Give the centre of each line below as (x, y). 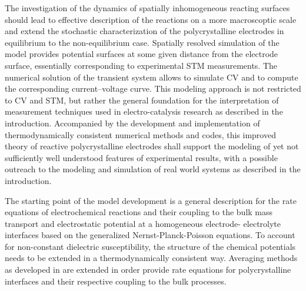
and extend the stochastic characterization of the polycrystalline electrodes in (144, 31)
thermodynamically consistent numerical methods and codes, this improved (140, 134)
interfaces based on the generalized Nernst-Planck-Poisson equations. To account (150, 235)
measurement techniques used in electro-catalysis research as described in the (144, 111)
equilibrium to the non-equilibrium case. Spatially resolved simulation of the (142, 42)
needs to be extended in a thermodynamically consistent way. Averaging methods (151, 258)
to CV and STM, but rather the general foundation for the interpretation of (142, 100)
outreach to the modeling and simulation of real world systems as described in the (153, 169)
